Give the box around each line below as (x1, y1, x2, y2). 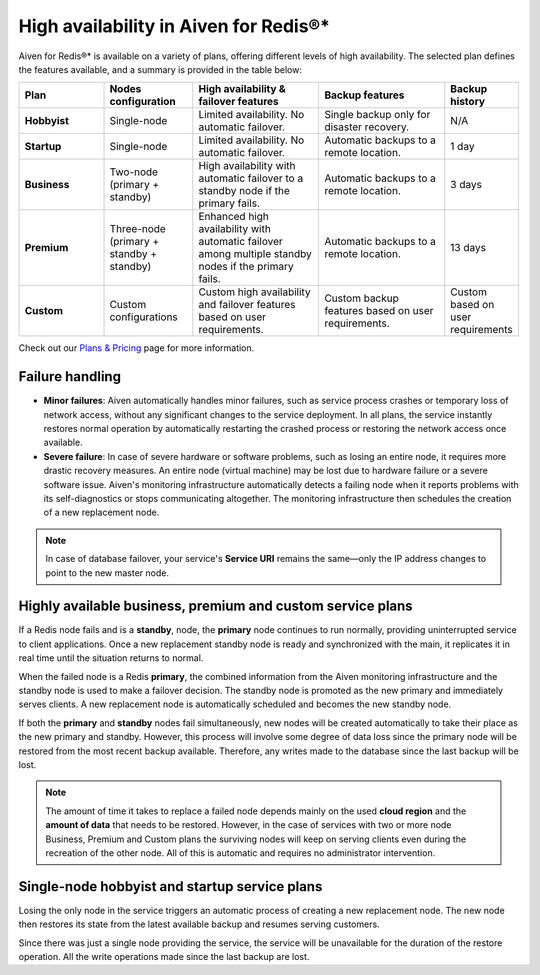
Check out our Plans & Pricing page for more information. (18, 342, 255, 354)
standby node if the (198, 184, 290, 198)
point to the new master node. (45, 566, 170, 579)
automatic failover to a (198, 171, 304, 185)
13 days (450, 241, 487, 255)
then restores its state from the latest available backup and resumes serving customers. (18, 918, 380, 930)
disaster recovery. (324, 120, 410, 134)
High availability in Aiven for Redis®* (18, 15, 330, 37)
